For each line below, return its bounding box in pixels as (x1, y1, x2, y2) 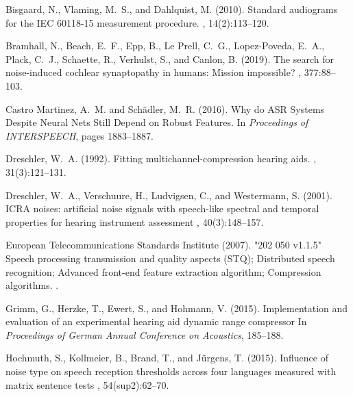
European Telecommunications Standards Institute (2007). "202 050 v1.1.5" (5, 238, 321, 252)
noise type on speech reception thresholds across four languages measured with (5, 364, 337, 379)
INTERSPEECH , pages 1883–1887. (5, 128, 154, 142)
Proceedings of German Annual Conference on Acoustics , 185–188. (5, 327, 284, 342)
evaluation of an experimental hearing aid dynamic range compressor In (5, 314, 307, 329)
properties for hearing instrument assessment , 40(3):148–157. (5, 214, 264, 229)
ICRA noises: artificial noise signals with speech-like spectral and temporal (5, 201, 319, 216)
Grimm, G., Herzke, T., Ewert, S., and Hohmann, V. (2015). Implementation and (5, 300, 348, 315)
